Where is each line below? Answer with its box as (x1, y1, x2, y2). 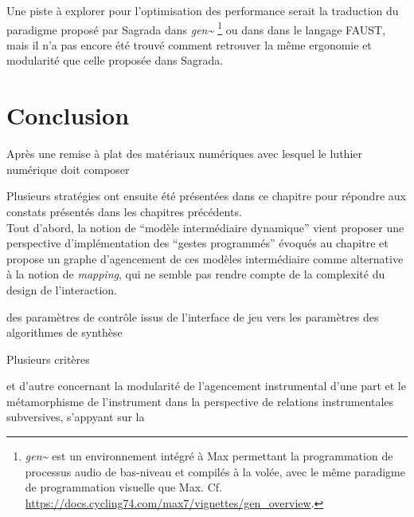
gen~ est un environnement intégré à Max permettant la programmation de (25, 448, 393, 464)
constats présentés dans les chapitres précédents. (6, 203, 242, 219)
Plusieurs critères (6, 350, 90, 367)
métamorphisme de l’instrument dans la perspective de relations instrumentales (6, 393, 394, 409)
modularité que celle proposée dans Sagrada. (6, 52, 224, 69)
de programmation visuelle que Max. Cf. (25, 479, 222, 495)
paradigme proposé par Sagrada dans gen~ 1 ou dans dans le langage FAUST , (6, 18, 386, 37)
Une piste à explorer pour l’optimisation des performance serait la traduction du (6, 2, 399, 18)
